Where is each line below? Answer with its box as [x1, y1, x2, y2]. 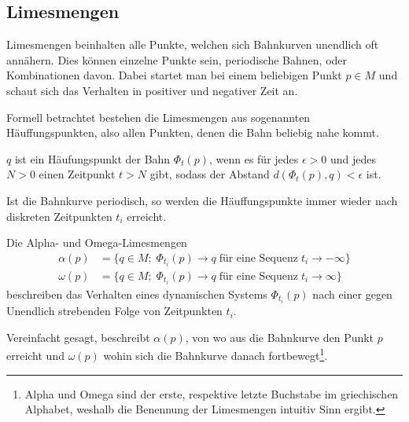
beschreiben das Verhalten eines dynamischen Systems [6, 285, 267, 302]
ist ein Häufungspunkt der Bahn [14, 150, 171, 167]
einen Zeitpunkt [39, 166, 116, 182]
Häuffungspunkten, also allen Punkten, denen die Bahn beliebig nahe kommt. [6, 124, 379, 141]
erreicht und [6, 347, 64, 363]
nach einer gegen [312, 285, 392, 302]
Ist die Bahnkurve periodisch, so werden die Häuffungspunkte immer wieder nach [6, 192, 398, 208]
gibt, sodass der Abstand [149, 166, 270, 182]
